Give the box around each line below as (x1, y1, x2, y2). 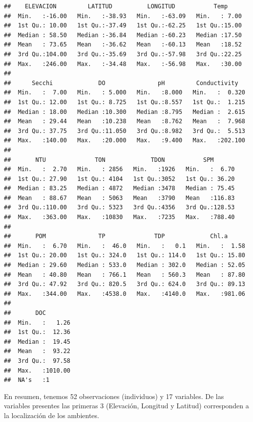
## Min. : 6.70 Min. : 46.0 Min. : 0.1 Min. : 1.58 (4, 242, 245, 249)
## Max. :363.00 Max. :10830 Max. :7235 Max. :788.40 (4, 214, 235, 221)
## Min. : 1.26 (4, 319, 71, 326)
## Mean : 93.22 (4, 348, 71, 355)
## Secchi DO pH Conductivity (4, 79, 238, 87)
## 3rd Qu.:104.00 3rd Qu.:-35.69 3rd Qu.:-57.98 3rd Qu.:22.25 (4, 50, 242, 58)
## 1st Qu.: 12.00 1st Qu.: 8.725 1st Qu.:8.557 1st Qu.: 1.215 (4, 98, 245, 106)
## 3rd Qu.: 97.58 (4, 357, 71, 364)
